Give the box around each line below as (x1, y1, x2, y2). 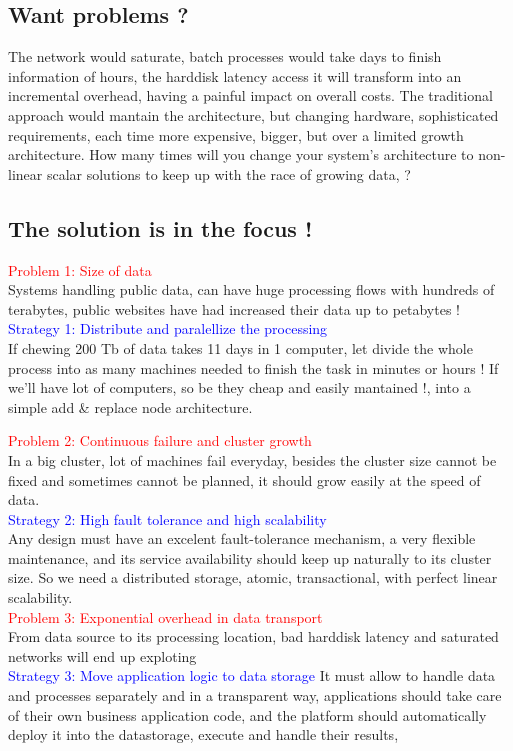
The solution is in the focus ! (8, 212, 313, 243)
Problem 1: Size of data (8, 259, 152, 280)
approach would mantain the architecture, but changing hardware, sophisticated (8, 104, 499, 125)
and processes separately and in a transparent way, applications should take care (8, 685, 502, 706)
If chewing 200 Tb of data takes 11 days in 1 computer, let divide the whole (8, 337, 473, 358)
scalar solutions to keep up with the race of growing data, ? (46, 163, 411, 184)
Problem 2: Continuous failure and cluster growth (8, 430, 312, 451)
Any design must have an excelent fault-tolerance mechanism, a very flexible (8, 528, 476, 549)
